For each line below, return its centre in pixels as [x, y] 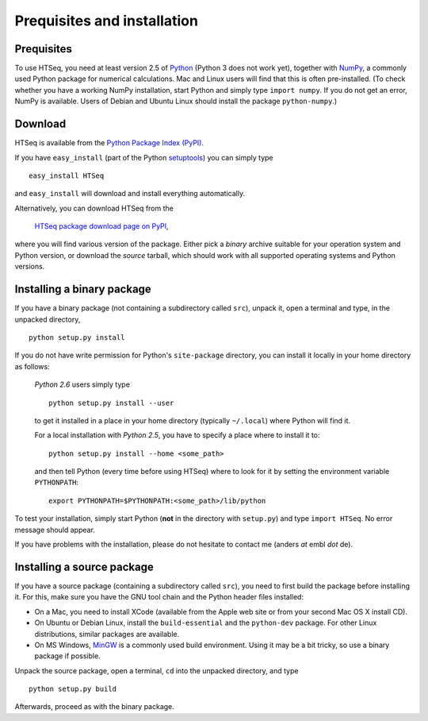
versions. [30, 267]
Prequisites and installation [106, 21]
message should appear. [55, 530]
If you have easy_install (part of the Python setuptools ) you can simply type [144, 157]
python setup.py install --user [111, 403]
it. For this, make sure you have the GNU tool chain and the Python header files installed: [159, 597]
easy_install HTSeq [67, 175]
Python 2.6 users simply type [82, 384]
